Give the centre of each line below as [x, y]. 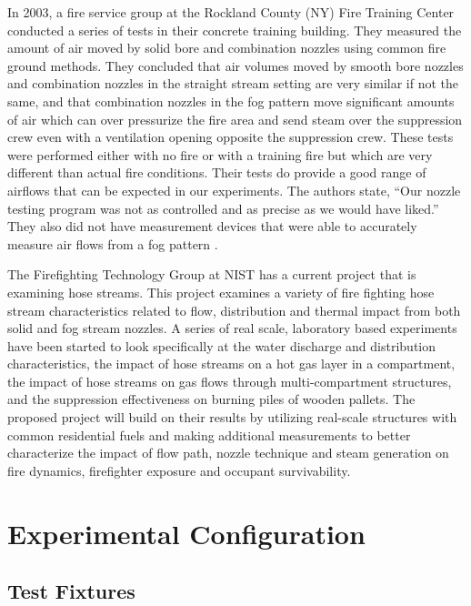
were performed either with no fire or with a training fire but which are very [220, 154]
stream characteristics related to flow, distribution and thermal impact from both [234, 310]
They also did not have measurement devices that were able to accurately [212, 226]
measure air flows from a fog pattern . [113, 243]
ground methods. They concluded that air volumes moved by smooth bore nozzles [235, 65]
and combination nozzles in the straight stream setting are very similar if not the [233, 83]
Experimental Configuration [186, 533]
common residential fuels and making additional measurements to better [209, 434]
